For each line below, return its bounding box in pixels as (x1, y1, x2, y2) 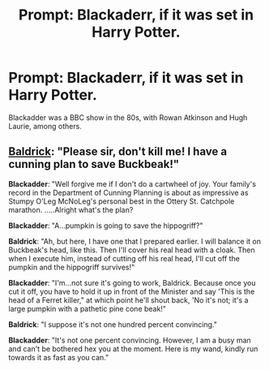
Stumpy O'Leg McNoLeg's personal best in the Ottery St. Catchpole (8, 196, 235, 206)
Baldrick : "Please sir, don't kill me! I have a (8, 144, 228, 159)
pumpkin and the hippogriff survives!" (8, 262, 135, 272)
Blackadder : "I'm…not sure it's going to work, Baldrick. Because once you (8, 277, 256, 287)
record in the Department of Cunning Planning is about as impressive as (8, 187, 249, 197)
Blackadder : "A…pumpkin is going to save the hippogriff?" (8, 221, 203, 230)
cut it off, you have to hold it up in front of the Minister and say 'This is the (8, 286, 255, 296)
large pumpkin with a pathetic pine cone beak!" (8, 303, 166, 313)
